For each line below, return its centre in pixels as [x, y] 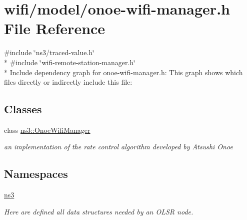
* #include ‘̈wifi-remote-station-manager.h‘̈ [70, 62]
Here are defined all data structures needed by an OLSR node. [99, 211]
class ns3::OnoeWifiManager [47, 130]
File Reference [55, 28]
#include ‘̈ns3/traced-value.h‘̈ [49, 52]
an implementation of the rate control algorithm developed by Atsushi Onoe [118, 147]
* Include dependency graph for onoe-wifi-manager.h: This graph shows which [123, 72]
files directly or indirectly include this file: [68, 82]
